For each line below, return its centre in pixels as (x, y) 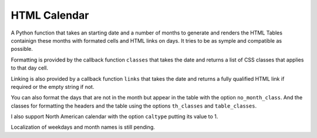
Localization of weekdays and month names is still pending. (83, 127)
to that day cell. (30, 68)
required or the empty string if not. (53, 87)
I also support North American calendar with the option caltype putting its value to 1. (114, 116)
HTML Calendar (50, 15)
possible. (22, 49)
